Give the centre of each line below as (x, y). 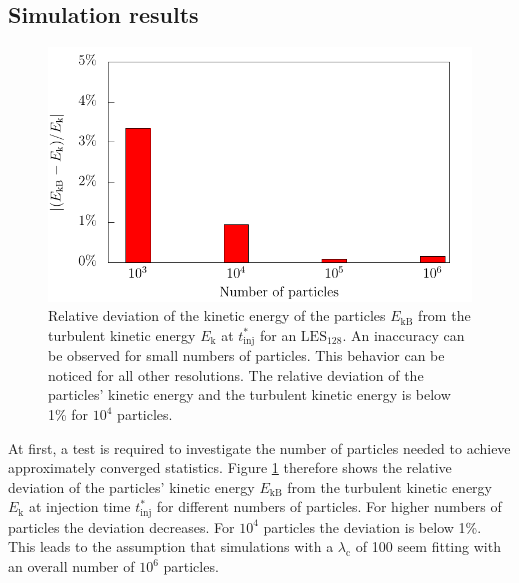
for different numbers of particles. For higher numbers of (329, 506)
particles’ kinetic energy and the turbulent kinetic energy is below (249, 394)
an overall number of (71, 566)
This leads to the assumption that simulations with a (171, 546)
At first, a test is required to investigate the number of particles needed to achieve (259, 447)
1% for (68, 414)
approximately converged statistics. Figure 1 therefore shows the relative (230, 467)
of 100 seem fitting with (428, 546)
